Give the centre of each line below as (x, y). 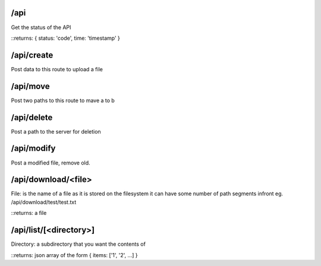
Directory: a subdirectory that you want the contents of (78, 244)
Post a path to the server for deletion (56, 131)
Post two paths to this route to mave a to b (63, 100)
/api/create (32, 55)
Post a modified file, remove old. (51, 163)
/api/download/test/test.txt (44, 202)
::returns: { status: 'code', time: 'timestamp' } (65, 38)
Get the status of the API (41, 27)
